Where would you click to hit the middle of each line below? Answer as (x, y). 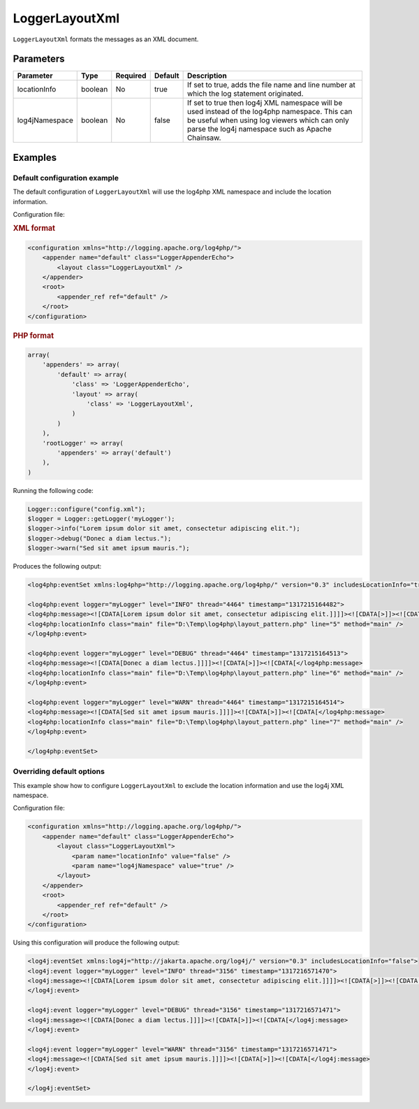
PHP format (34, 336)
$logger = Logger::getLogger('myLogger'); (101, 519)
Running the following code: (53, 490)
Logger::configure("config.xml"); (87, 509)
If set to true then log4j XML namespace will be (265, 103)
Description (207, 76)
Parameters (39, 59)
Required (131, 76)
